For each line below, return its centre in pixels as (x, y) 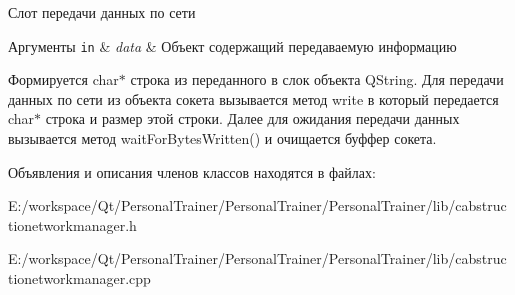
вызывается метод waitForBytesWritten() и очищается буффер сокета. (222, 138)
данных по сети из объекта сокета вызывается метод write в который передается (253, 98)
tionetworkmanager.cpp (79, 278)
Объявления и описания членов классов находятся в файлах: (192, 171)
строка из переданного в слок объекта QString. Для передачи (317, 79)
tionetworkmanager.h (72, 224)
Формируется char (63, 79)
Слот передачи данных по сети (102, 12)
